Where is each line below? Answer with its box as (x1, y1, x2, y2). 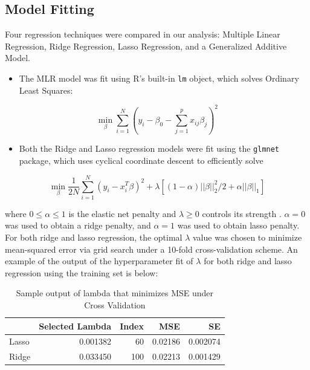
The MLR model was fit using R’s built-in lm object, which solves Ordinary (19, 71, 299, 84)
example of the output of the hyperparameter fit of (5, 255, 193, 267)
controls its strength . (202, 207, 282, 219)
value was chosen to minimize (193, 231, 302, 244)
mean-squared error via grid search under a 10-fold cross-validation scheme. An (5, 242, 298, 255)
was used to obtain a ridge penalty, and (5, 219, 151, 232)
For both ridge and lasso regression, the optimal (5, 231, 182, 244)
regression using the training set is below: (5, 266, 158, 279)
